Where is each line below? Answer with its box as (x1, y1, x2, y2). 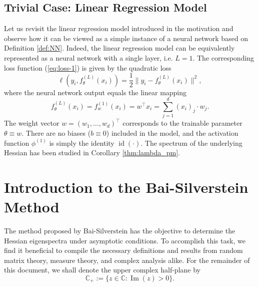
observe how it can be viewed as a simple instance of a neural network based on (4, 33, 248, 43)
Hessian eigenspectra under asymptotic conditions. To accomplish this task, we (4, 235, 245, 245)
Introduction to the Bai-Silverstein (4, 176, 248, 197)
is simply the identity (49, 137, 114, 148)
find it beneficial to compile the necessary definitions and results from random (4, 245, 243, 255)
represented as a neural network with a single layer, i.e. (4, 52, 173, 63)
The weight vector (4, 118, 59, 128)
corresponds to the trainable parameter (122, 118, 242, 128)
